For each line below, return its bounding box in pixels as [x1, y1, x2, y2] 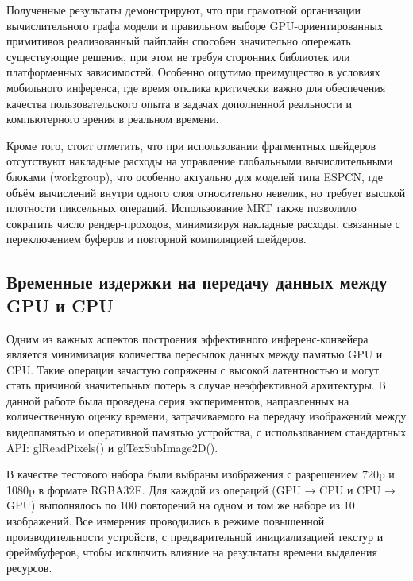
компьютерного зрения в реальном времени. [6, 110, 219, 127]
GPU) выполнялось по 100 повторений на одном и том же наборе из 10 [6, 497, 355, 513]
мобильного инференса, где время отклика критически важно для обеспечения [6, 79, 386, 95]
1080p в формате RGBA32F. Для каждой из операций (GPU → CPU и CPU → [6, 481, 396, 498]
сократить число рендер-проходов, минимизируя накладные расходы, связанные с [6, 215, 400, 231]
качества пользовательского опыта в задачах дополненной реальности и [6, 95, 352, 111]
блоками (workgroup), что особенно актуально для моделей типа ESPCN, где [6, 168, 383, 184]
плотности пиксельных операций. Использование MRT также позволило [6, 199, 357, 216]
